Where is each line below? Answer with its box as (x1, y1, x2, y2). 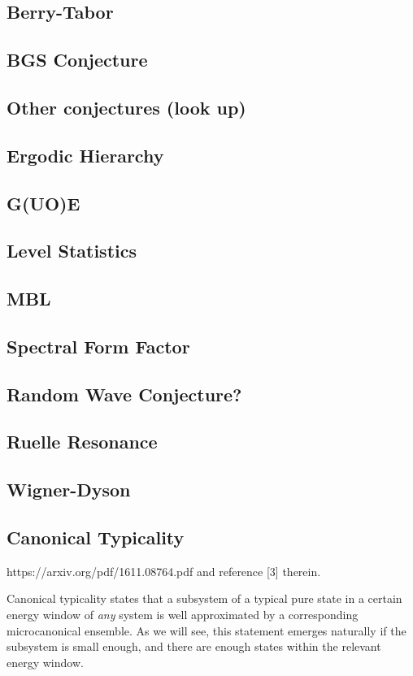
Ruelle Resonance (7, 429, 158, 454)
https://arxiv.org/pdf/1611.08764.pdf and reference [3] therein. (7, 562, 321, 579)
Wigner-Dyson (7, 477, 131, 502)
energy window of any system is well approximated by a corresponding (7, 605, 359, 622)
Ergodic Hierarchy (7, 142, 164, 167)
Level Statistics (7, 238, 137, 263)
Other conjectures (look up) (7, 94, 246, 119)
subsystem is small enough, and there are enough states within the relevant (7, 638, 381, 655)
